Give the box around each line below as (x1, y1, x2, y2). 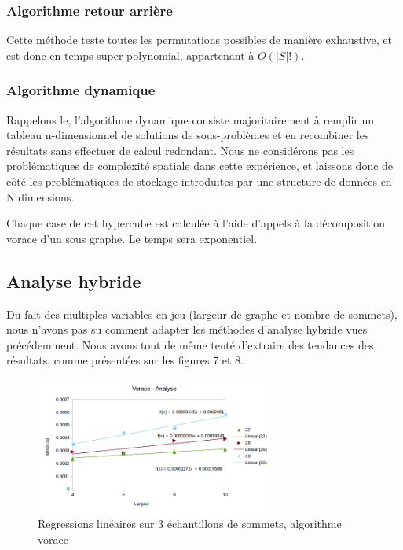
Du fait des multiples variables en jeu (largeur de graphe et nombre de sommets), (6, 305, 398, 322)
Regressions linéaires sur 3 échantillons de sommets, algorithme (38, 515, 342, 532)
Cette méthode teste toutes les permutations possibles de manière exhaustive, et (6, 31, 393, 48)
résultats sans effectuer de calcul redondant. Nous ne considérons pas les (6, 142, 354, 158)
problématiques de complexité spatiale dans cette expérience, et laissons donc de (6, 157, 394, 174)
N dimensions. (6, 188, 75, 205)
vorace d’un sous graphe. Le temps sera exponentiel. (6, 230, 258, 246)
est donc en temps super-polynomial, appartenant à (6, 46, 255, 63)
